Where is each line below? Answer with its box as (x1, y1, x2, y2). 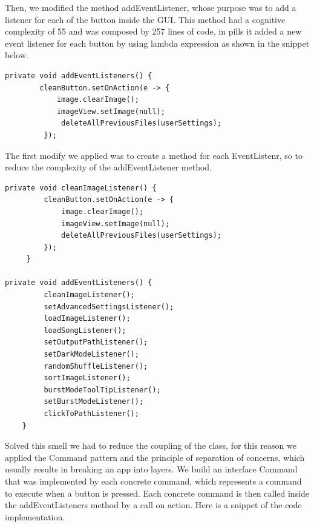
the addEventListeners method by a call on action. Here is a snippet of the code (5, 498, 302, 511)
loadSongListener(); (44, 326, 126, 335)
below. (5, 49, 28, 61)
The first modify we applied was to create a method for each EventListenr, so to (5, 149, 303, 161)
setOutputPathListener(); (44, 338, 148, 347)
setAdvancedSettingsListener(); (44, 302, 174, 311)
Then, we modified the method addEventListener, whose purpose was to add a (5, 1, 296, 13)
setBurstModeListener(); (44, 397, 144, 406)
